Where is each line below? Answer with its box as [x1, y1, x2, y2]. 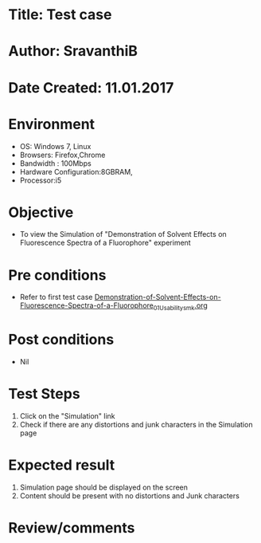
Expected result [8, 456, 115, 474]
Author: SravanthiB [8, 42, 138, 61]
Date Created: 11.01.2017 [8, 78, 174, 96]
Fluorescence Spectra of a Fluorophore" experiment [19, 238, 191, 248]
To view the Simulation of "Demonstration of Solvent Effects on [19, 230, 227, 239]
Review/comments [8, 519, 135, 537]
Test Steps [8, 385, 81, 403]
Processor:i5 [19, 175, 62, 185]
